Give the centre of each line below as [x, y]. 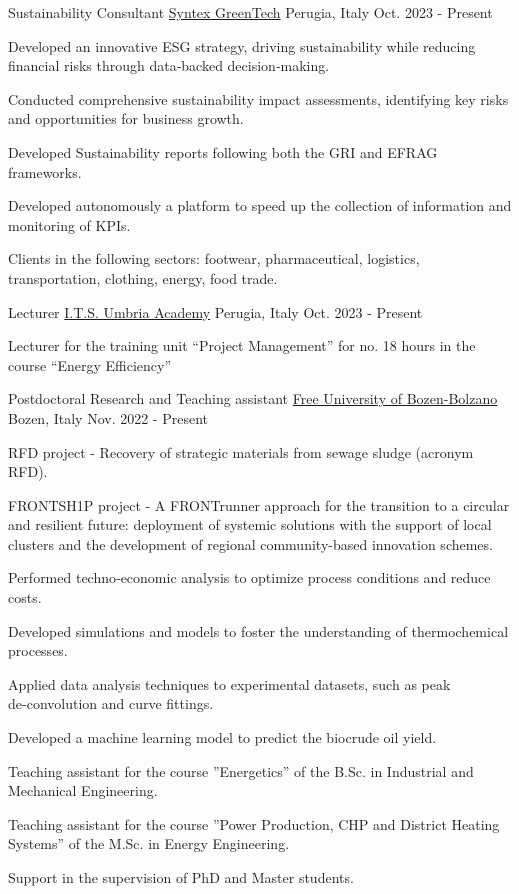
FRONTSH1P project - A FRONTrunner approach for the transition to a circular [259, 504]
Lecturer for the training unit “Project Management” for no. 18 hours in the [242, 345]
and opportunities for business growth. [126, 118]
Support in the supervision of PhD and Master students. [181, 877]
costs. [25, 597]
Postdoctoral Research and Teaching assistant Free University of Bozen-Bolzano [253, 398]
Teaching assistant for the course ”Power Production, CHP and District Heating [254, 823]
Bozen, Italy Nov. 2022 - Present [108, 417]
